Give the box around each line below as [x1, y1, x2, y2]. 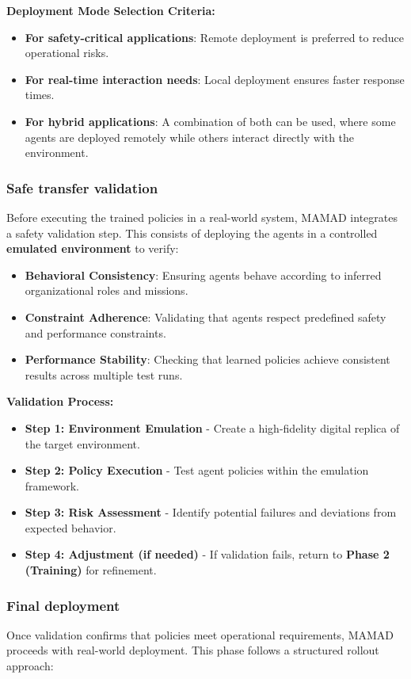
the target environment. [25, 435, 140, 452]
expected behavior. [25, 519, 116, 536]
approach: [6, 658, 54, 674]
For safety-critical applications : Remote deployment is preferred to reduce [25, 29, 404, 45]
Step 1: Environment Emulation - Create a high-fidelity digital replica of [25, 419, 400, 436]
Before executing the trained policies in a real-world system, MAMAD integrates [6, 208, 398, 225]
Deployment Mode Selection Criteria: [6, 2, 215, 18]
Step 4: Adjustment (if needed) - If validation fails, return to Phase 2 [25, 546, 390, 563]
